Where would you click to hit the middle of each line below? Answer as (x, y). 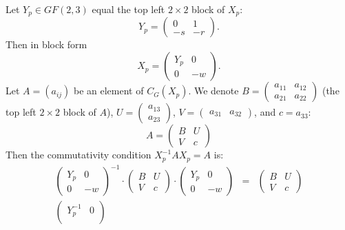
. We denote (213, 91)
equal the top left (128, 9)
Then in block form (46, 44)
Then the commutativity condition (79, 155)
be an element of (108, 91)
